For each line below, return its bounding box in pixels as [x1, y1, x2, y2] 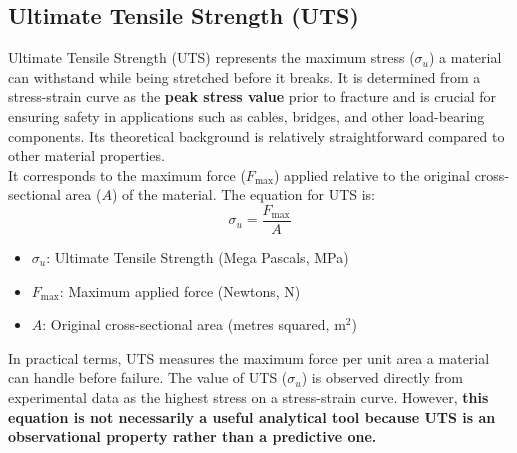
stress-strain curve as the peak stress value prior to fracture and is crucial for [8, 86, 497, 107]
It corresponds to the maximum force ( [8, 164, 246, 185]
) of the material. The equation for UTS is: [111, 184, 375, 205]
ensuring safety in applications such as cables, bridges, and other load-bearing [8, 105, 485, 126]
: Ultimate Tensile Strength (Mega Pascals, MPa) [46, 247, 349, 268]
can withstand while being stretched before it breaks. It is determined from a [8, 66, 481, 87]
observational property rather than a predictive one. [8, 426, 377, 447]
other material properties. [8, 145, 165, 166]
